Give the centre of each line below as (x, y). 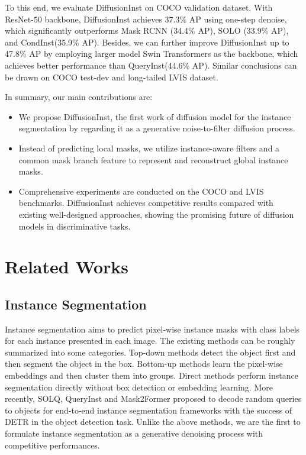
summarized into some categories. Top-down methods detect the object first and (150, 352)
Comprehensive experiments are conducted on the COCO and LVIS (141, 191)
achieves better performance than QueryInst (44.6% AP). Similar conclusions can (151, 65)
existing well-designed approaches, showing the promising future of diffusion (156, 214)
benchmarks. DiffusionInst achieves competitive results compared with (146, 203)
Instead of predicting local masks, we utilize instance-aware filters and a (149, 148)
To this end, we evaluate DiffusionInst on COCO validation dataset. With (139, 7)
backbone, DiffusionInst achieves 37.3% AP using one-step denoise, (166, 19)
